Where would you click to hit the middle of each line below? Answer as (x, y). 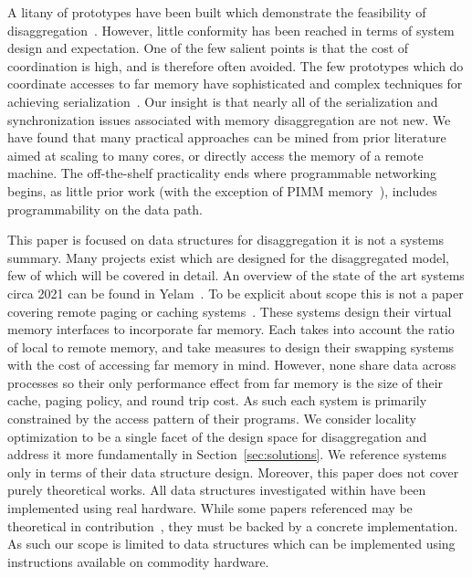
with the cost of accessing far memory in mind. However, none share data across (232, 365)
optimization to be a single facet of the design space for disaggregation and (217, 436)
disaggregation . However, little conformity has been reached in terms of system (231, 30)
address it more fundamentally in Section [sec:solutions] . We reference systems (227, 454)
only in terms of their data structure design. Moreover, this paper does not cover (233, 472)
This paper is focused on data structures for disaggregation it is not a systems (226, 240)
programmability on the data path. (105, 209)
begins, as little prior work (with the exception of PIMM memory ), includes (222, 190)
